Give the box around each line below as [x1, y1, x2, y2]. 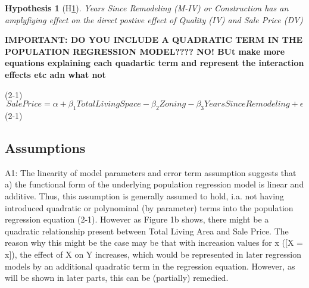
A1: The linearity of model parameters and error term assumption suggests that [5, 166, 296, 179]
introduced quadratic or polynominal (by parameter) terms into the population [5, 201, 294, 214]
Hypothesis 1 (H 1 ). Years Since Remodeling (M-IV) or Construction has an [5, 2, 289, 14]
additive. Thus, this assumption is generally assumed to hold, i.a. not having [5, 189, 284, 202]
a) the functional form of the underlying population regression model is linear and [5, 178, 304, 190]
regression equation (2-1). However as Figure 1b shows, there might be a [5, 213, 269, 226]
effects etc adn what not [5, 68, 106, 80]
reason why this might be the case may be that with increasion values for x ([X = [5, 236, 303, 249]
